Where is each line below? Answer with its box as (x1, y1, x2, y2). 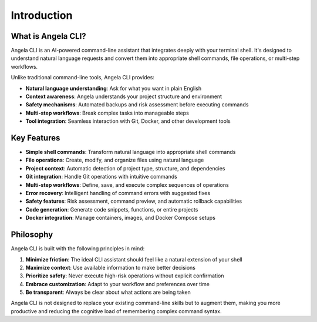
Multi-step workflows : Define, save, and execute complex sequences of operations (25, 181, 229, 188)
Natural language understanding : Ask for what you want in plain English (25, 85, 202, 92)
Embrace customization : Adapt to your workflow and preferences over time (25, 280, 210, 287)
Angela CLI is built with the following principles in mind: (11, 245, 145, 252)
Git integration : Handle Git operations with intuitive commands (25, 173, 177, 180)
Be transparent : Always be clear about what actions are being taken (25, 289, 191, 296)
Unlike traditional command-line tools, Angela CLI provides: (11, 74, 155, 81)
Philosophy (11, 230, 53, 240)
